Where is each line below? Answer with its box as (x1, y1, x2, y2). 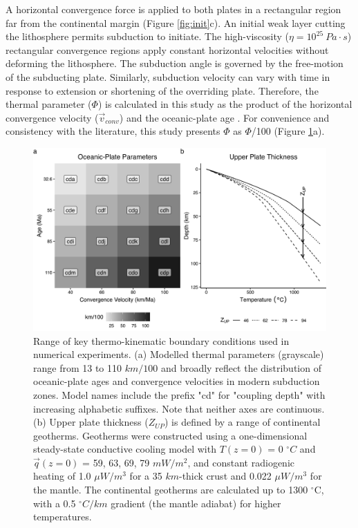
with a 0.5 (33, 496, 76, 510)
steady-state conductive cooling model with (33, 442, 216, 456)
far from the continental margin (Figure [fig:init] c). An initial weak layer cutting (6, 15, 346, 30)
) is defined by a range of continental (164, 415, 321, 429)
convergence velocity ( (6, 110, 99, 124)
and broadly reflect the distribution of (160, 360, 321, 375)
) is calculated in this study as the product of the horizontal (97, 97, 352, 111)
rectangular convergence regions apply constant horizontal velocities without (6, 42, 329, 57)
